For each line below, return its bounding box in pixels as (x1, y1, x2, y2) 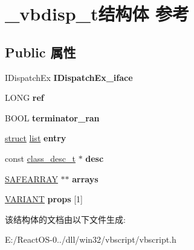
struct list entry (5, 132, 66, 144)
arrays (72, 172, 99, 185)
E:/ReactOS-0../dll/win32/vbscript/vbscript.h (5, 233, 176, 246)
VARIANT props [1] (5, 193, 83, 205)
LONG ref (5, 91, 44, 104)
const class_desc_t (5, 152, 76, 164)
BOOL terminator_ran (5, 111, 100, 124)
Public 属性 (5, 42, 76, 61)
